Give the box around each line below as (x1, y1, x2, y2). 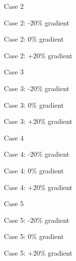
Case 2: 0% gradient (4, 34, 64, 44)
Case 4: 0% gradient (4, 165, 64, 175)
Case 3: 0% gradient (4, 99, 64, 110)
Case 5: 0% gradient (4, 231, 64, 241)
